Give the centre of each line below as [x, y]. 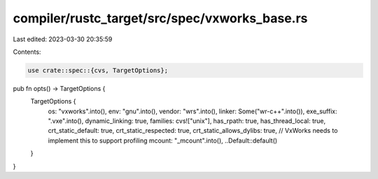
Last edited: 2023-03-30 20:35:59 [63, 39]
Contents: [27, 52]
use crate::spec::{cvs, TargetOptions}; [98, 70]
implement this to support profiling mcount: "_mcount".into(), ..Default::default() [163, 141]
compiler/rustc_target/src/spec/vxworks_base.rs [160, 18]
